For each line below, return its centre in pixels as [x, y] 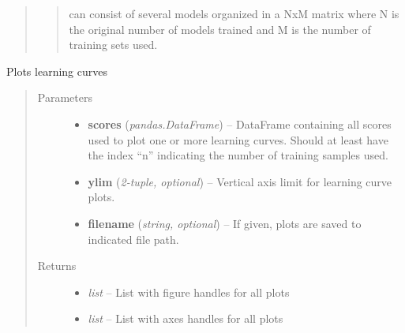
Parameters [65, 97]
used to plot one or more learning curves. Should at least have [238, 139]
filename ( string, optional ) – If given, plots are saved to [225, 223]
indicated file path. [133, 239]
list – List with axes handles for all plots [186, 318]
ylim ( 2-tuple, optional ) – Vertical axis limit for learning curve [240, 181]
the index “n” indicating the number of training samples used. [238, 155]
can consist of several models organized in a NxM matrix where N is [234, 13]
